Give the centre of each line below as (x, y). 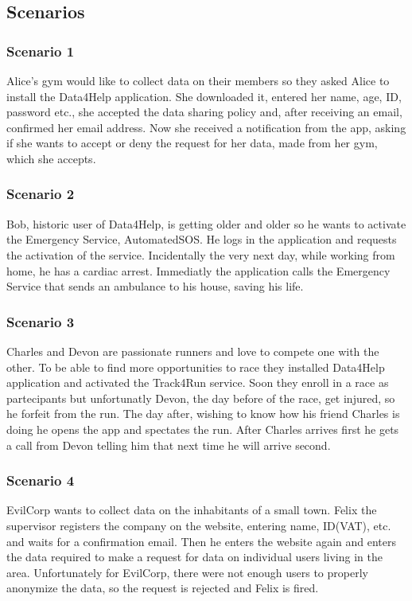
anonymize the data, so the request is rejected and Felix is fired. (163, 588)
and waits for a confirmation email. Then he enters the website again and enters (202, 541)
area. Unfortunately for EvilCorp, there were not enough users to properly (187, 572)
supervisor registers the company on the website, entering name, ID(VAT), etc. (199, 525)
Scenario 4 (41, 480)
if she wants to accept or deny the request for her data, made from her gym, (192, 143)
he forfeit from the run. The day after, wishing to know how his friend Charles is (203, 414)
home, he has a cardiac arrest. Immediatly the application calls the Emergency (198, 270)
